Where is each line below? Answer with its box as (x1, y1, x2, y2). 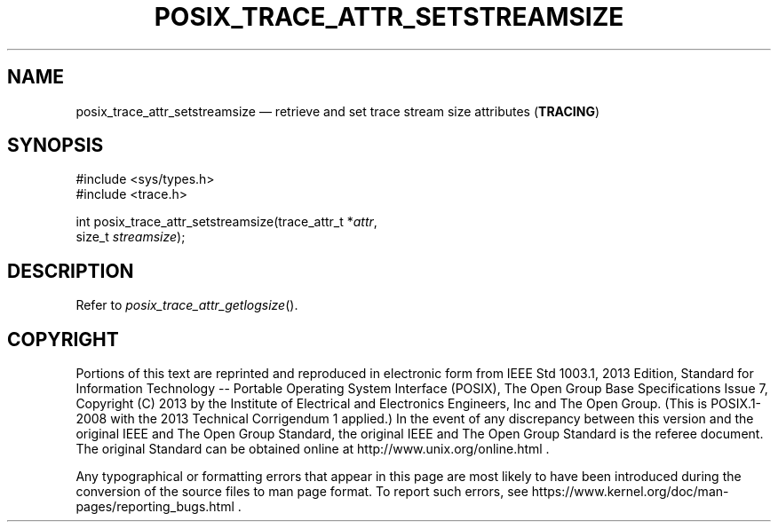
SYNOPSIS (7, 134, 104, 157)
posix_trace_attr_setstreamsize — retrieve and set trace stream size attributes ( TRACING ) (75, 103, 600, 119)
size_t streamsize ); (75, 229, 186, 245)
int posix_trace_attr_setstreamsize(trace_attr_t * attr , (75, 214, 377, 230)
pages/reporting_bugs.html (75, 499, 234, 515)
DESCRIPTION (7, 259, 134, 282)
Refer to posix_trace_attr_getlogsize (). (75, 297, 298, 313)
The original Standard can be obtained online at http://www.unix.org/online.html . (75, 441, 550, 457)
